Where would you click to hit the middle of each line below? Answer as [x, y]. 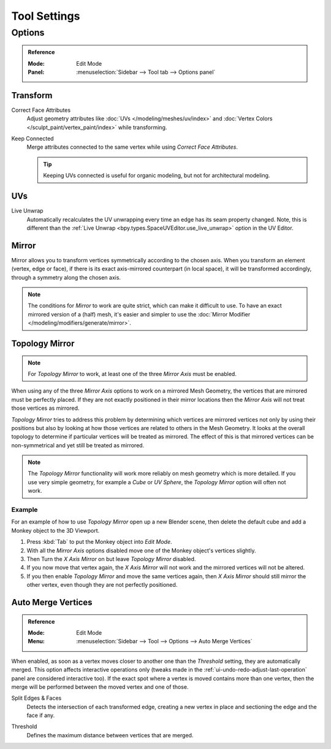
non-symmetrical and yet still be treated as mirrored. [78, 445]
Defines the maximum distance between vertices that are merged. [110, 735]
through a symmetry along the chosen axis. [66, 277]
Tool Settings [46, 16]
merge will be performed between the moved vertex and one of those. [100, 687]
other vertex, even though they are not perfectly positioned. [102, 585]
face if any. [41, 715]
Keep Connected [33, 139]
